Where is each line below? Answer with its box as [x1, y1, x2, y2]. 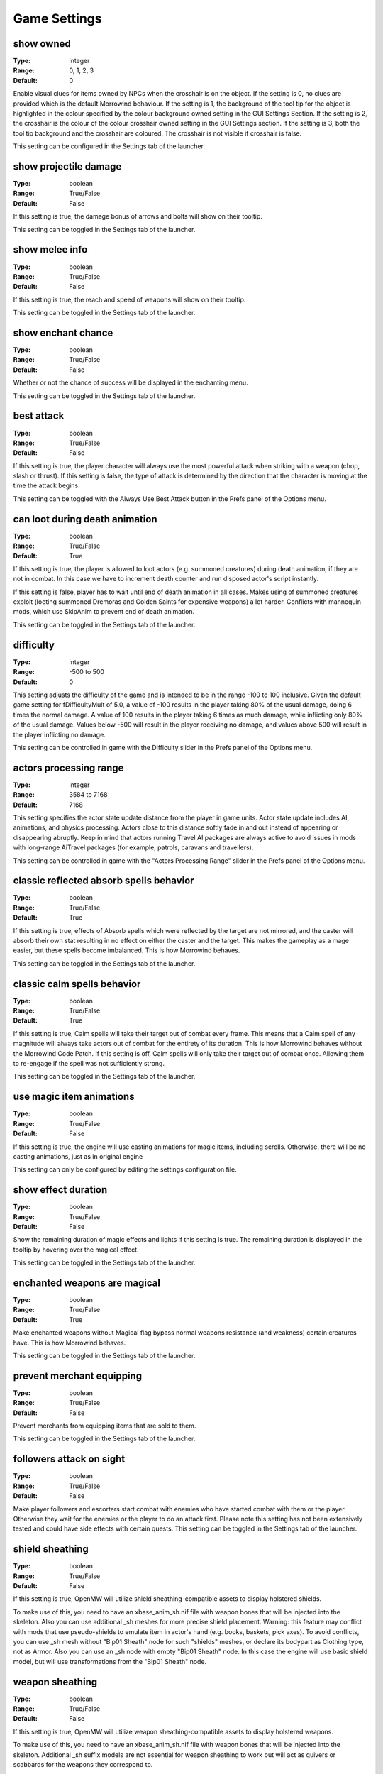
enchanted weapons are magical [13, 1277, 161, 1289]
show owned [13, 38, 71, 50]
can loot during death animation [13, 513, 157, 525]
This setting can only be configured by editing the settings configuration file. [13, 1165, 237, 1174]
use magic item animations [13, 1091, 135, 1103]
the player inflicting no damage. [13, 730, 106, 739]
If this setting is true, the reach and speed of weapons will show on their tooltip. [13, 295, 246, 304]
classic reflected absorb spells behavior [13, 875, 194, 887]
